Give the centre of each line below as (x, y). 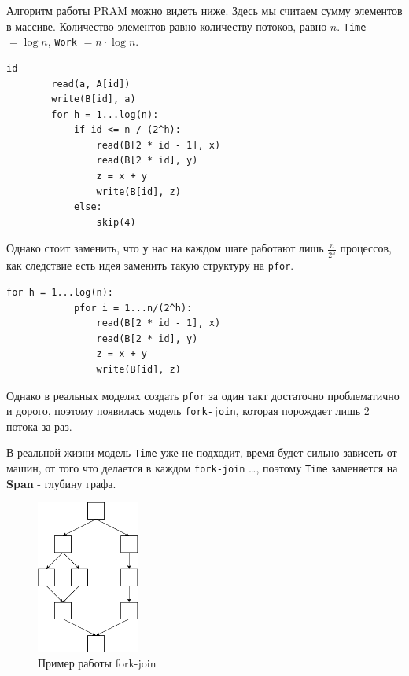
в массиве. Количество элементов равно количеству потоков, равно (167, 26)
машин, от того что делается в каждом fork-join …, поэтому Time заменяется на (202, 468)
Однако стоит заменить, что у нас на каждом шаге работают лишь (165, 248)
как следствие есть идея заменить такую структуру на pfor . (150, 265)
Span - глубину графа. (61, 483)
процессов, (366, 248)
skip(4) (116, 222)
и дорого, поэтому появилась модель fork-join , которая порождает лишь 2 (188, 411)
